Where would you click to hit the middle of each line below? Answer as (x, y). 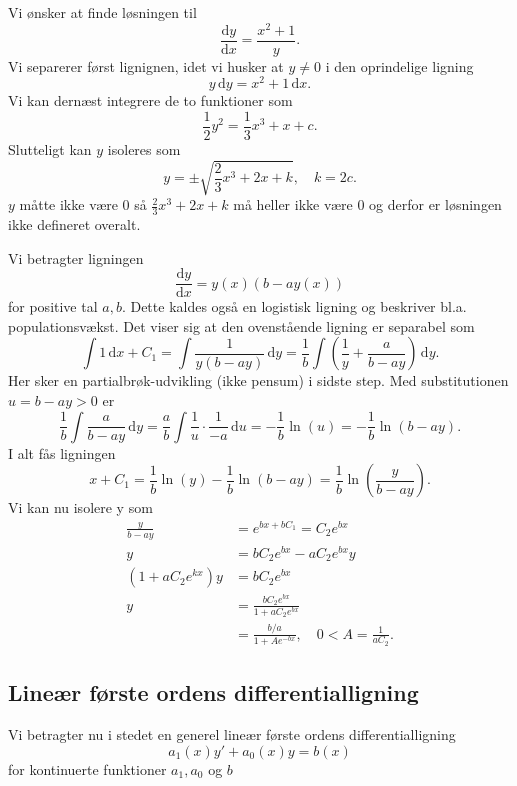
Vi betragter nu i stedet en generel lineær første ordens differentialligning (232, 734)
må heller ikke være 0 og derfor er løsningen (367, 204)
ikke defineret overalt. (74, 224)
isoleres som (144, 149)
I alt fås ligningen (62, 452)
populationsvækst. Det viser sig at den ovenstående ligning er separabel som (241, 325)
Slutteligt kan (50, 149)
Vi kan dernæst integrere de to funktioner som (150, 100)
